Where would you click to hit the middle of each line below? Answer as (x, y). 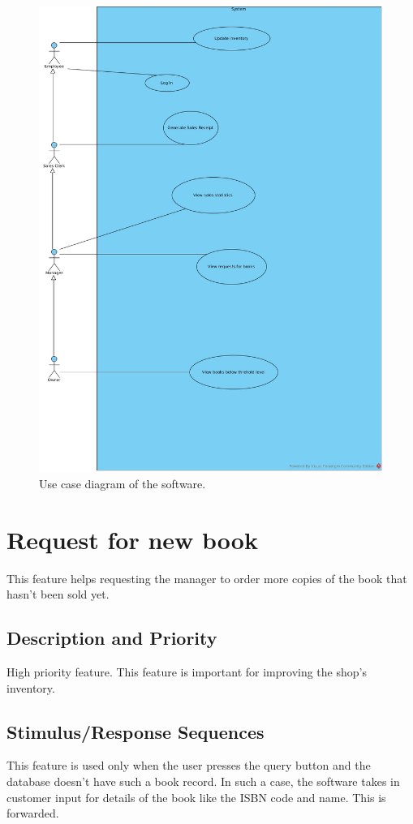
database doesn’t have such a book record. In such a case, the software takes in (203, 781)
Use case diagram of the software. (123, 483)
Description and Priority (112, 638)
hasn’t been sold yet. (58, 594)
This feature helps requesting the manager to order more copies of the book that (207, 578)
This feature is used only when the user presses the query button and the (189, 765)
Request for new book (132, 539)
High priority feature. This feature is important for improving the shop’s (187, 672)
